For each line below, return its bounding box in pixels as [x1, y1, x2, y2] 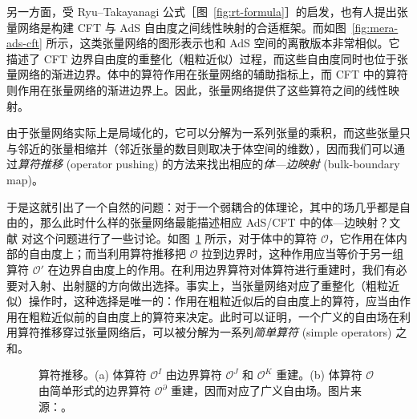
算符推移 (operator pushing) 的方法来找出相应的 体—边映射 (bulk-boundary [18, 155, 400, 172]
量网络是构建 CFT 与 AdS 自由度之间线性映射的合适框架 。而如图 [6, 18, 346, 35]
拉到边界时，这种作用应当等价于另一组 [201, 245, 404, 262]
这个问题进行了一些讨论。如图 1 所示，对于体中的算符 [32, 229, 318, 246]
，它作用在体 [328, 229, 396, 246]
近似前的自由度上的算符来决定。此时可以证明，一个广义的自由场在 [51, 308, 399, 324]
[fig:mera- [351, 18, 399, 35]
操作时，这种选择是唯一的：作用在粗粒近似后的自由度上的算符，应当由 [28, 292, 399, 309]
